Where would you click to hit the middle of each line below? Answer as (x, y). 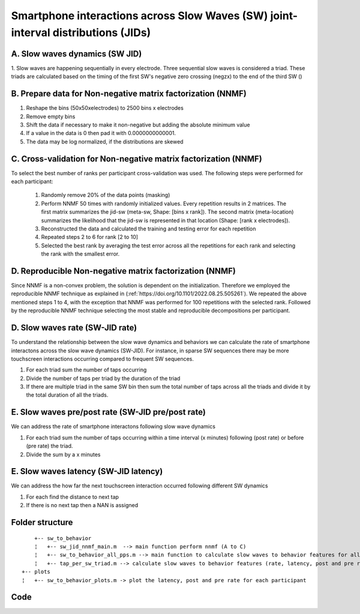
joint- (284, 16)
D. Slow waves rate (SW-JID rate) (74, 328)
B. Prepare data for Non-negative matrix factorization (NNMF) (129, 94)
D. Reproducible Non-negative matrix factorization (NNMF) (124, 271)
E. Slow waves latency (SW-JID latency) (87, 471)
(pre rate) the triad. (49, 446)
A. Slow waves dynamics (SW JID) (76, 54)
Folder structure (42, 522)
